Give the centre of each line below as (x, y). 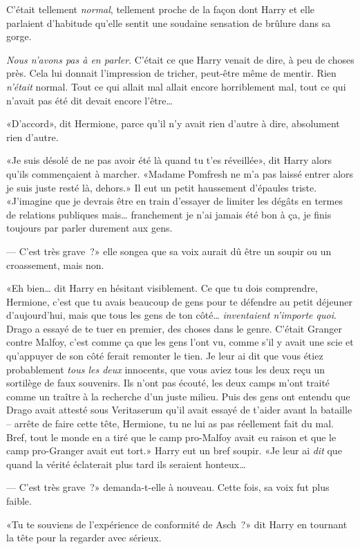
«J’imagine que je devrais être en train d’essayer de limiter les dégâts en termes (174, 201)
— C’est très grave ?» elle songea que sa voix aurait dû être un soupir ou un (169, 251)
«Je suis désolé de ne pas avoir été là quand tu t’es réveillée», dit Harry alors (169, 160)
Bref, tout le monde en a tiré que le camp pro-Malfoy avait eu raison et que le (171, 437)
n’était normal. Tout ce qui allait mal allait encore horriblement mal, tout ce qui (176, 86)
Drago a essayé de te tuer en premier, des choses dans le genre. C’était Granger (174, 328)
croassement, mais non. (55, 264)
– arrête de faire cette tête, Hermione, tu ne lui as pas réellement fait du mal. (170, 424)
